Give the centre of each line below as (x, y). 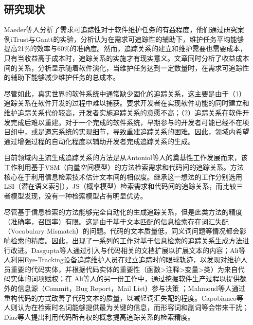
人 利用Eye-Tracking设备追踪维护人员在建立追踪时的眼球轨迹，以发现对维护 (122, 260)
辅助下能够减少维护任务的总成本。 (65, 77)
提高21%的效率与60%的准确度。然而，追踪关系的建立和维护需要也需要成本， (126, 48)
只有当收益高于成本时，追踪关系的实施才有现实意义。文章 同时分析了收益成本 (126, 58)
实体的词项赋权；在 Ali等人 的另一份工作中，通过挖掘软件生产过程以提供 (125, 279)
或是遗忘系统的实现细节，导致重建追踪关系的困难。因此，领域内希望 (140, 132)
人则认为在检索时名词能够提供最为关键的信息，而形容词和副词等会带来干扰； (126, 307)
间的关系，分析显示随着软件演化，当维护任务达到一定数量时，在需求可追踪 (123, 67)
